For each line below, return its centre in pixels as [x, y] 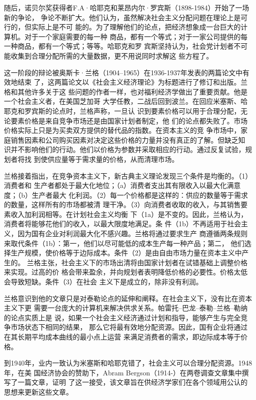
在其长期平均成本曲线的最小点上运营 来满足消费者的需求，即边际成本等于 [122, 337]
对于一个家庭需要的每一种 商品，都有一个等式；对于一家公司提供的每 [136, 36]
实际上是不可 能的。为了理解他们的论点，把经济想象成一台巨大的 [136, 27]
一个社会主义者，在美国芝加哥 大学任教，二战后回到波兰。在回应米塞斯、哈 [126, 101]
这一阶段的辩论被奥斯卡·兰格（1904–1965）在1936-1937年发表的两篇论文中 [123, 72]
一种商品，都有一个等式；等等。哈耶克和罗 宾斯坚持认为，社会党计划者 [119, 46]
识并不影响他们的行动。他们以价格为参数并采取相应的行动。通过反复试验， [125, 149]
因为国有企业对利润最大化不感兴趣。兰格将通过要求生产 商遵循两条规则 [132, 233]
